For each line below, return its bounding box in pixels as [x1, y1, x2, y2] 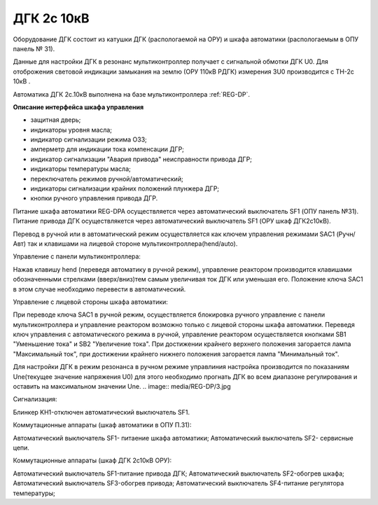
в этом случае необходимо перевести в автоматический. [13, 284, 186, 293]
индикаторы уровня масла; [30, 125, 112, 134]
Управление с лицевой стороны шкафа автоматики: [13, 298, 168, 306]
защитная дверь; [30, 116, 81, 124]
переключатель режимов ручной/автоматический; [30, 174, 183, 183]
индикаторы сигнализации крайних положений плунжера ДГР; [30, 184, 220, 193]
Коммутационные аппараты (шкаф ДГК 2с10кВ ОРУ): [13, 456, 172, 465]
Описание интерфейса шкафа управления [13, 102, 144, 111]
